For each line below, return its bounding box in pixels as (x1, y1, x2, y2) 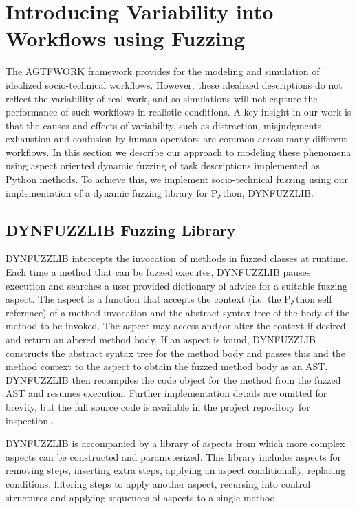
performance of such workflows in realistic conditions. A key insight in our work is (6, 105, 351, 119)
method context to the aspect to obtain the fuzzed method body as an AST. (6, 359, 328, 373)
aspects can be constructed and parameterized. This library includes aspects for (6, 449, 342, 464)
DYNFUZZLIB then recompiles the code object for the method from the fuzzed (6, 372, 341, 387)
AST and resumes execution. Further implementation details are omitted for (6, 386, 327, 400)
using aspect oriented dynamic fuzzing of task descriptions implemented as (6, 158, 320, 173)
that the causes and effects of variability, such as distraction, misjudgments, (6, 118, 325, 132)
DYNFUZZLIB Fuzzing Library (6, 219, 236, 240)
